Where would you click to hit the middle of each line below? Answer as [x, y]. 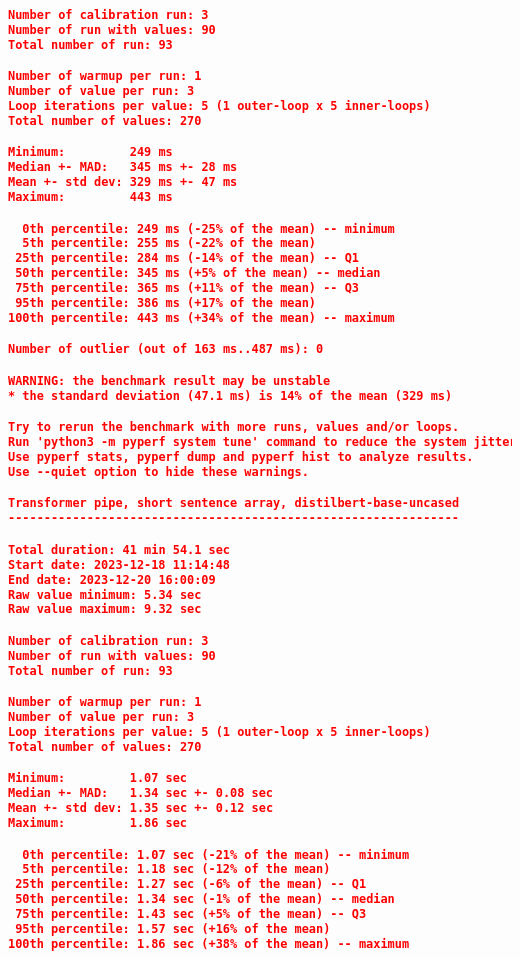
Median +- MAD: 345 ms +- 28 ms [123, 167]
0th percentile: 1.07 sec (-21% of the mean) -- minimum [216, 854]
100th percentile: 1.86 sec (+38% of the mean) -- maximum [209, 943]
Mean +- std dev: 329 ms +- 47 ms [123, 182]
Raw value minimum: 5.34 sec [105, 594]
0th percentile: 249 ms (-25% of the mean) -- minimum [208, 228]
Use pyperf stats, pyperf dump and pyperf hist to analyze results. [241, 457]
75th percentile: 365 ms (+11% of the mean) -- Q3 [187, 288]
